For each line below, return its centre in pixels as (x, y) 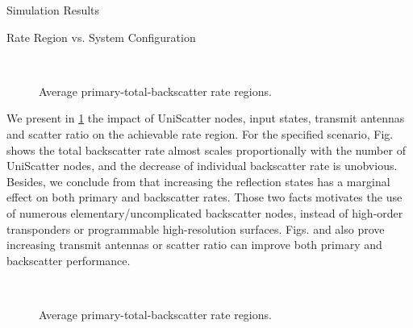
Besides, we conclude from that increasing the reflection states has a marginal (198, 181)
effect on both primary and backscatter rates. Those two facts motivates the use (204, 197)
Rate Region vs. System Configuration (101, 37)
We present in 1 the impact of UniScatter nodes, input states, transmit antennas (206, 118)
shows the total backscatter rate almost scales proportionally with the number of (206, 149)
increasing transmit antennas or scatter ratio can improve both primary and (194, 245)
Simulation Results (53, 10)
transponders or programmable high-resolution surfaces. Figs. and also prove (196, 228)
